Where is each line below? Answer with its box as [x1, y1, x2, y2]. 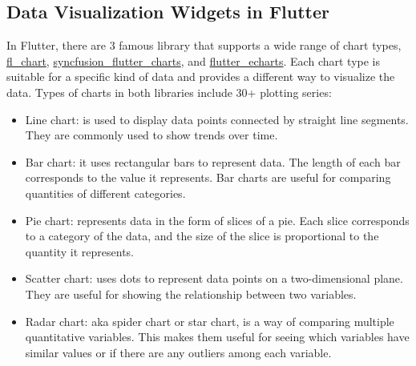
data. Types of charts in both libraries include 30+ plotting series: [6, 83, 332, 100]
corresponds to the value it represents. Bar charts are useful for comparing [25, 169, 391, 186]
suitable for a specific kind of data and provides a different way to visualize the [6, 68, 395, 85]
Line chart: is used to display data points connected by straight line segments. [25, 111, 409, 127]
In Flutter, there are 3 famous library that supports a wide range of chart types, [6, 37, 402, 54]
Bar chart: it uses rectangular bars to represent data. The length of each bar [25, 153, 401, 170]
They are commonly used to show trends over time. [25, 127, 278, 143]
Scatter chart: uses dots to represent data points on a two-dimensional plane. [25, 270, 403, 287]
